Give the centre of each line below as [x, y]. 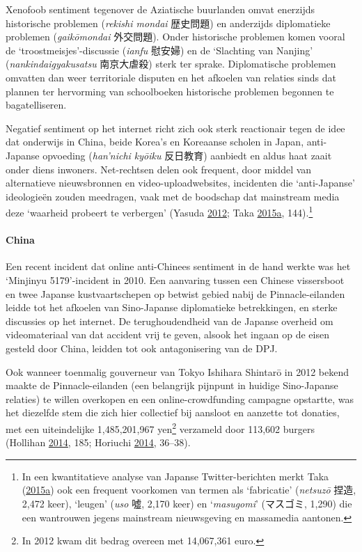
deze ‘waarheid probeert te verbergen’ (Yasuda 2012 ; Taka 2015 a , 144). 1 [159, 211]
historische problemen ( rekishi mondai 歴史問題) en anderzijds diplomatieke [168, 23]
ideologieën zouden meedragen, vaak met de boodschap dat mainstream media [173, 196]
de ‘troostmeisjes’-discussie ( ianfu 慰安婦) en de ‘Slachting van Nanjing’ [159, 50]
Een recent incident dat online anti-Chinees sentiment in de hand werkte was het [178, 266]
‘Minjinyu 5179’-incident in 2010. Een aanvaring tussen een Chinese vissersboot [175, 279]
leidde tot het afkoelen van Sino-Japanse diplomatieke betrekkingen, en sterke [172, 307]
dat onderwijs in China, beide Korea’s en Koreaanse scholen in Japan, [155, 142]
